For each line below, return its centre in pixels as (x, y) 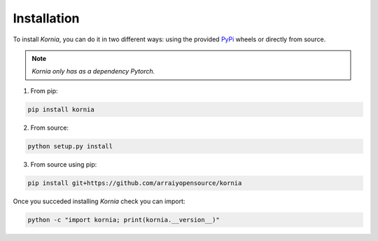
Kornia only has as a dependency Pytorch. (93, 71)
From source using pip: (64, 164)
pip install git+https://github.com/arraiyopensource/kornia (135, 183)
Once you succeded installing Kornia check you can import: (99, 201)
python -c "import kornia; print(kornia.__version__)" (124, 220)
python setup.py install (70, 146)
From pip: (44, 90)
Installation (46, 18)
